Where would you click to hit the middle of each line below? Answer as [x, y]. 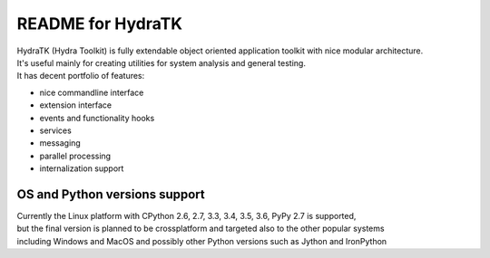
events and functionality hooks [97, 118]
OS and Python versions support [111, 194]
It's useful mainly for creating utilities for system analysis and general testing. [161, 62]
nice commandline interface [92, 92]
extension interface [76, 105]
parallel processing [75, 156]
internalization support [82, 168]
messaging [60, 143]
